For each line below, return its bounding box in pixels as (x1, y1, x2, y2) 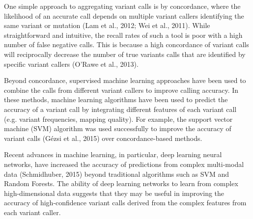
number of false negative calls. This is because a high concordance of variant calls (4, 39, 249, 50)
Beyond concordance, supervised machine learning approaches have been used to (4, 75, 246, 85)
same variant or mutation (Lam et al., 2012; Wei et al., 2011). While (4, 20, 210, 30)
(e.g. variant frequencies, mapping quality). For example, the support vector (4, 113, 233, 124)
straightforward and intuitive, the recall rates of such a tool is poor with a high (4, 29, 243, 40)
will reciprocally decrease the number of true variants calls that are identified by (4, 49, 246, 59)
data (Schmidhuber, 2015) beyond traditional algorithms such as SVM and (4, 168, 229, 179)
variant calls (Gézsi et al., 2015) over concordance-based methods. (4, 133, 202, 143)
